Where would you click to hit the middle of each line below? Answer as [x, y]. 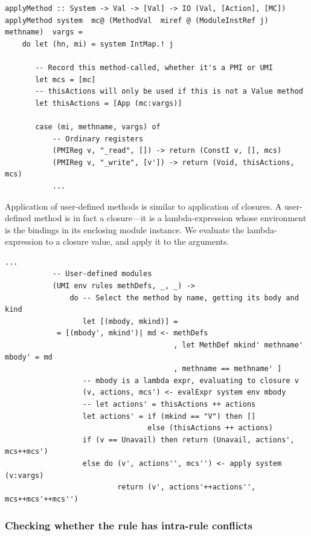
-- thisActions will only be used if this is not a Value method [169, 92]
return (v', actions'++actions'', [187, 487]
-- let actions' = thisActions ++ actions [169, 404]
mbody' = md [29, 357]
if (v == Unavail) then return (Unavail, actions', [188, 440]
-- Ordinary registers [98, 139]
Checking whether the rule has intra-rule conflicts [129, 525]
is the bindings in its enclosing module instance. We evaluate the [125, 229]
